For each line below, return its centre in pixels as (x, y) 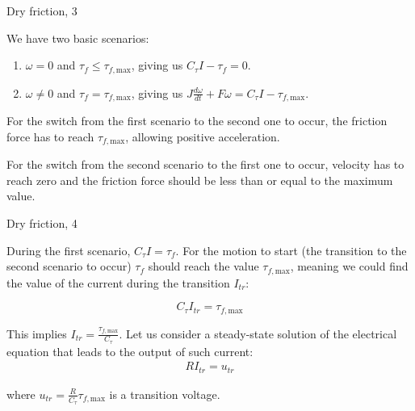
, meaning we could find (349, 266)
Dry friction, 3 (42, 10)
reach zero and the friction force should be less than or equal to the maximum (200, 180)
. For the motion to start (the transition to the (291, 250)
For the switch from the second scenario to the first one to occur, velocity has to (205, 164)
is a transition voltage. (165, 394)
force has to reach (50, 136)
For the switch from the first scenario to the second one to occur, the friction (197, 121)
